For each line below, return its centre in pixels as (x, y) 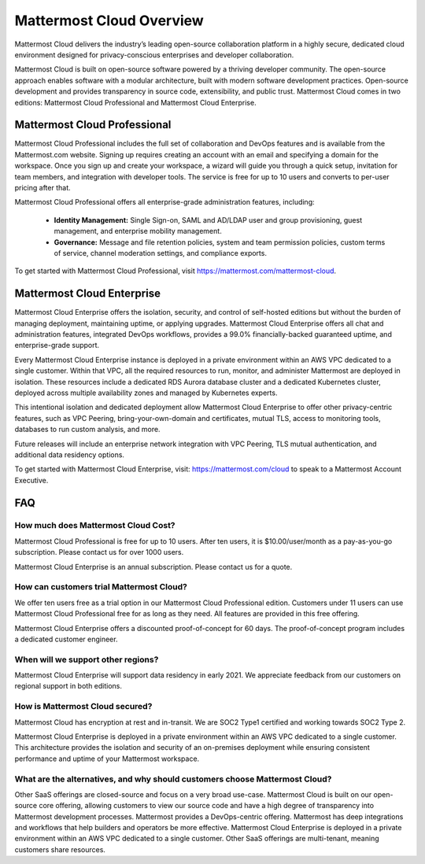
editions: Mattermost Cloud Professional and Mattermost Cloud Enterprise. (135, 102)
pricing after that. (42, 187)
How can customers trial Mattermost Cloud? (101, 587)
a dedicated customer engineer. (66, 639)
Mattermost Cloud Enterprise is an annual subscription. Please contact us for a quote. (153, 567)
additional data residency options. (70, 454)
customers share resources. (60, 849)
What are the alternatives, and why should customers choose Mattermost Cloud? (173, 779)
